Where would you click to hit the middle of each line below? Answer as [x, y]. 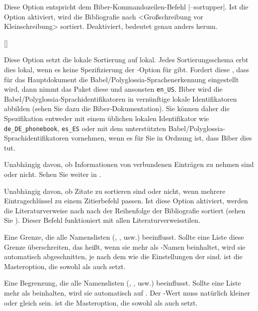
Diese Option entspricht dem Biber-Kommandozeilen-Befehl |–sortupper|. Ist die [126, 6]
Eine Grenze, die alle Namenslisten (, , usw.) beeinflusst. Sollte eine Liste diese [124, 237]
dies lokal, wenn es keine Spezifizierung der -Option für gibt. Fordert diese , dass [127, 69]
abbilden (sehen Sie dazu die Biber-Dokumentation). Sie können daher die [117, 108]
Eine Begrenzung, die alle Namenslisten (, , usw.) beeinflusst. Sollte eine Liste [123, 283]
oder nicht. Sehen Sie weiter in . [53, 174]
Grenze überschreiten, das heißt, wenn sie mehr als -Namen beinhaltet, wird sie [125, 246]
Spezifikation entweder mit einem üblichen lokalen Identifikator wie [107, 118]
